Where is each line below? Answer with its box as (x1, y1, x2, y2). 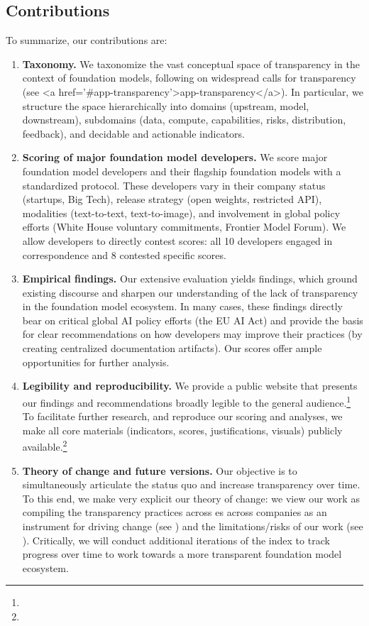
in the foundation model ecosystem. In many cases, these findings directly (22, 299, 343, 314)
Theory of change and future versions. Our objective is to (22, 463, 297, 478)
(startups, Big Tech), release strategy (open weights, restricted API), (22, 192, 322, 207)
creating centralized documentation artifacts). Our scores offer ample (22, 341, 322, 356)
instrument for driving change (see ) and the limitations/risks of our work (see (22, 518, 363, 533)
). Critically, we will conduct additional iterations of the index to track (22, 532, 330, 547)
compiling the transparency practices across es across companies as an (22, 505, 327, 520)
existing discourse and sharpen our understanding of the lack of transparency (22, 285, 358, 300)
